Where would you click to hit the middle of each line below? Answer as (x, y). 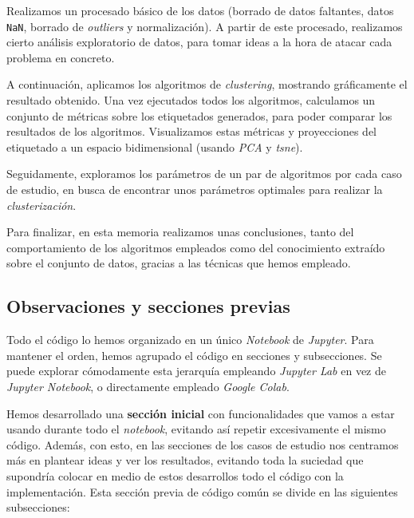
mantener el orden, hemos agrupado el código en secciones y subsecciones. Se (194, 355)
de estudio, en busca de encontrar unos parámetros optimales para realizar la (195, 189)
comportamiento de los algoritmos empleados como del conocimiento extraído (196, 247)
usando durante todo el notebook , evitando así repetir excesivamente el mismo (196, 429)
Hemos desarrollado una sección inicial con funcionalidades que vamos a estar (201, 413)
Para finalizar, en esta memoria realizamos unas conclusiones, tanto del (180, 232)
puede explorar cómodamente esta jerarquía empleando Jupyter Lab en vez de (196, 371)
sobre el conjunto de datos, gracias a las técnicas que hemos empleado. (179, 263)
